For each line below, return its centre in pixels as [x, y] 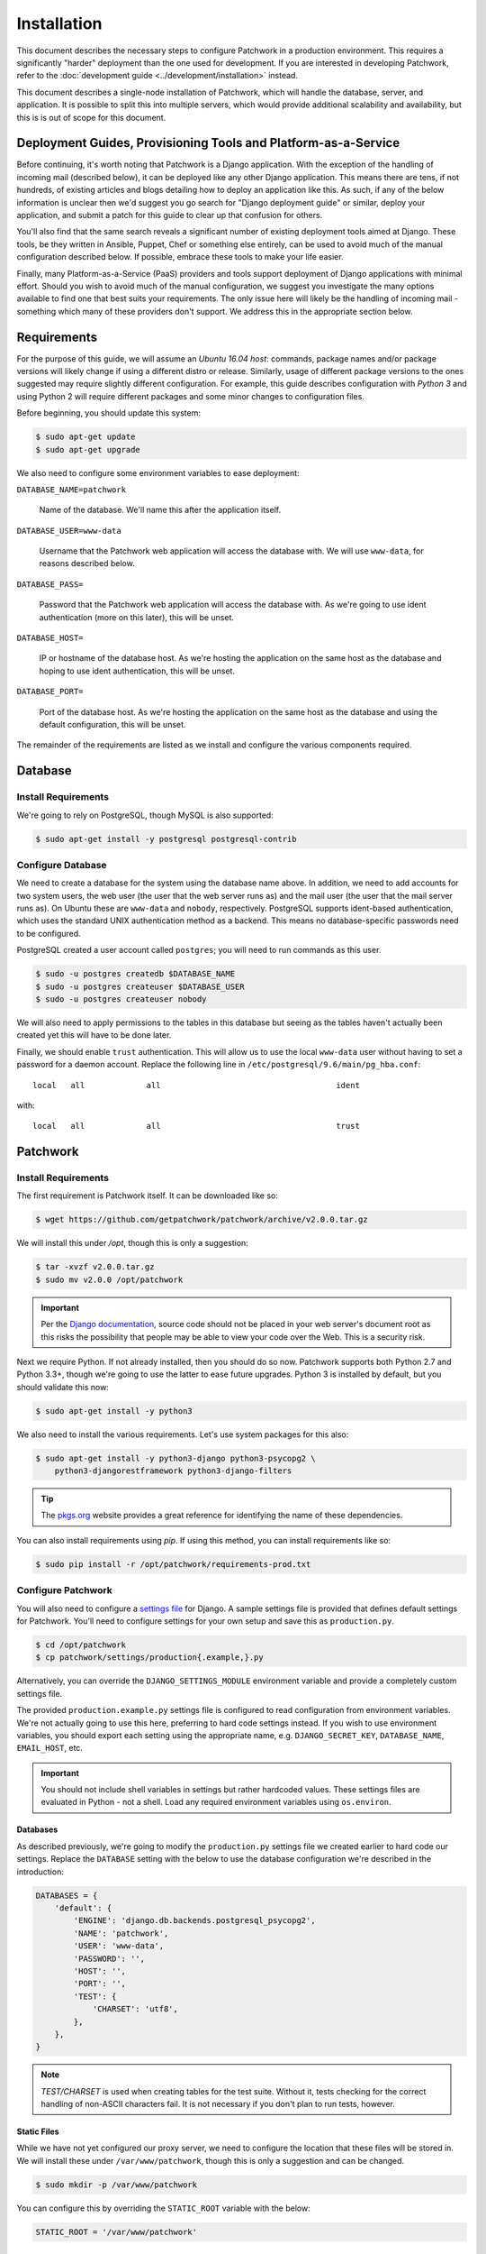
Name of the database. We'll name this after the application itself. [160, 510]
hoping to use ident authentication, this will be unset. [137, 671]
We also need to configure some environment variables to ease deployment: [158, 472]
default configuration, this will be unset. [112, 724]
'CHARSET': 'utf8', [135, 2009]
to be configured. [49, 933]
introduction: [40, 1872]
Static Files [38, 2131]
